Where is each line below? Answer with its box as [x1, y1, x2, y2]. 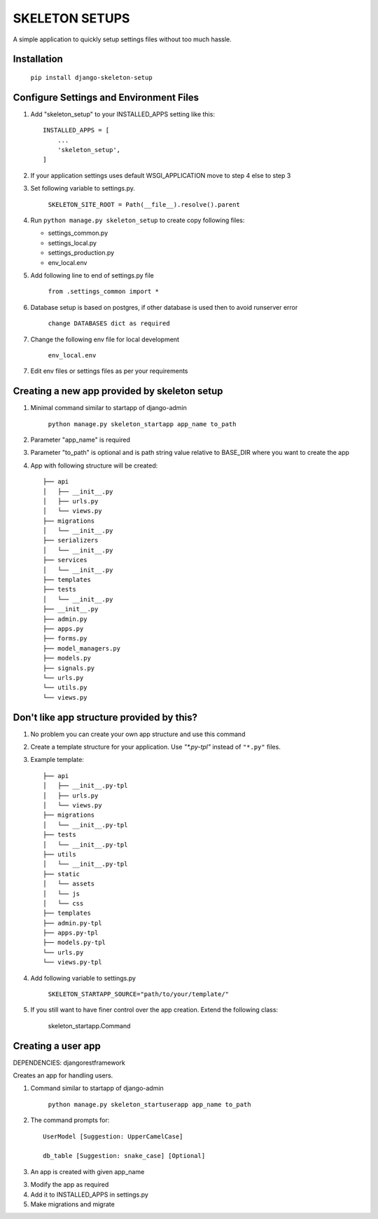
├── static [43, 870, 80, 878]
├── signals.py [43, 664, 95, 672]
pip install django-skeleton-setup [30, 74, 153, 81]
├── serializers [43, 536, 99, 545]
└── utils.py [43, 683, 87, 692]
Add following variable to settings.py [30, 974, 136, 982]
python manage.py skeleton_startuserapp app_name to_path [48, 1101, 251, 1108]
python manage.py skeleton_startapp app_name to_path [48, 420, 237, 428]
